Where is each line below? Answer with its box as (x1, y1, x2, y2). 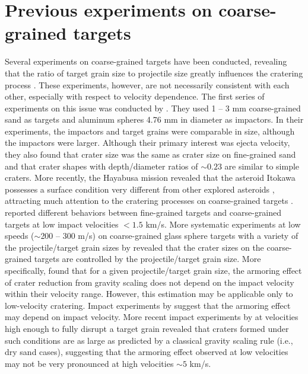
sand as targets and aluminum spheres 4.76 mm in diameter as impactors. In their (5, 113, 304, 126)
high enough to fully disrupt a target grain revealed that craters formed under (5, 322, 289, 334)
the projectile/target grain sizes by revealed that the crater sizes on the (5, 241, 264, 253)
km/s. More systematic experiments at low (145, 218, 301, 230)
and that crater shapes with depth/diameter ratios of (5, 159, 198, 172)
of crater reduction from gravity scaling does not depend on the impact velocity (5, 276, 294, 288)
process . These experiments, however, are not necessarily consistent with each (5, 78, 290, 91)
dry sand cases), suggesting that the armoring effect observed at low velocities (5, 346, 288, 358)
